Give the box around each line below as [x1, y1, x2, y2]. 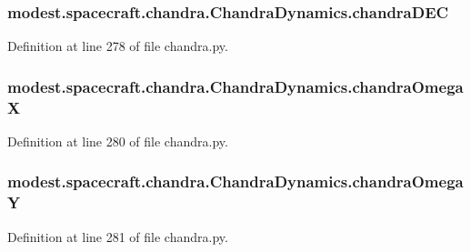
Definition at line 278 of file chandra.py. [7, 36, 228, 55]
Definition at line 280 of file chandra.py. [7, 131, 228, 150]
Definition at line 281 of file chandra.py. [7, 227, 228, 246]
